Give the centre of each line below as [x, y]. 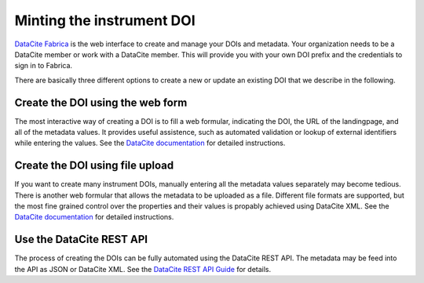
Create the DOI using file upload [94, 166]
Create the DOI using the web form [101, 102]
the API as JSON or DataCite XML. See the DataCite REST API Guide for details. [143, 269]
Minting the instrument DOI [105, 20]
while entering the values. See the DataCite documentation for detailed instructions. [150, 143]
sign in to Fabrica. [44, 66]
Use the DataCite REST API [81, 239]
